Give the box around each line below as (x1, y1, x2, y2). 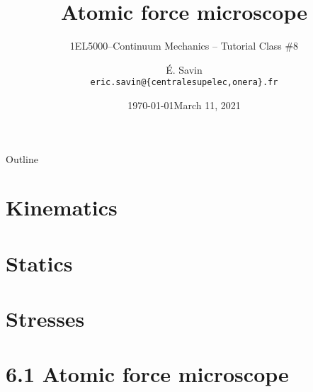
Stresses (6, 304, 85, 333)
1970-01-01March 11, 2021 (127, 97, 241, 112)
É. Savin (166, 62, 203, 77)
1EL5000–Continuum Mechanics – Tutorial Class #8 (69, 38, 299, 53)
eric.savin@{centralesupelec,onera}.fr (90, 77, 278, 88)
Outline (6, 151, 38, 166)
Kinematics (6, 193, 118, 222)
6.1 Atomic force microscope (6, 359, 289, 388)
